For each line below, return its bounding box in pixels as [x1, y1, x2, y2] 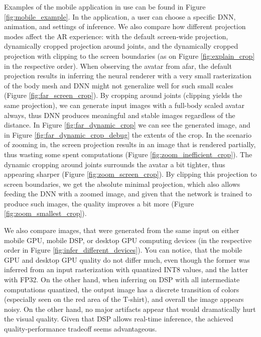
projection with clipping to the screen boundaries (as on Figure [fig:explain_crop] [4, 50, 255, 61]
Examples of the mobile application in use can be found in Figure [4, 2, 206, 12]
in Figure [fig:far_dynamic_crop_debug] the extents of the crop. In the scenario [4, 129, 251, 140]
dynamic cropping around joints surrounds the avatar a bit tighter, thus [4, 159, 225, 169]
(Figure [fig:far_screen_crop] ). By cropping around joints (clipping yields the [4, 90, 242, 100]
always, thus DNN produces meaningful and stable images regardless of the [4, 109, 235, 120]
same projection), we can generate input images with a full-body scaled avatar [4, 99, 245, 110]
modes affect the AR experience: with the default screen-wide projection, [4, 31, 228, 41]
